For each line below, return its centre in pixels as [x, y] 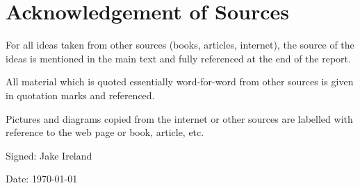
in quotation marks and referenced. [80, 95]
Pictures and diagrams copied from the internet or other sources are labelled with [179, 118]
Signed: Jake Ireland [49, 155]
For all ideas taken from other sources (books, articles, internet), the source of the [180, 45]
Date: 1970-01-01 [42, 179]
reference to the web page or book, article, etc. [105, 132]
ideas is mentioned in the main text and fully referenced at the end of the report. [178, 58]
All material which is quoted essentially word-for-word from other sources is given [180, 82]
